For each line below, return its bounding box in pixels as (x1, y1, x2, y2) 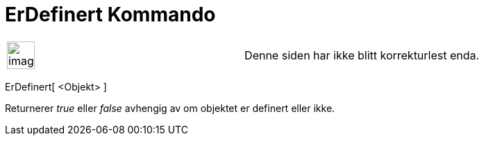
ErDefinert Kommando (5, 3, 216, 26)
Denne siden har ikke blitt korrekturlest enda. (244, 48, 480, 62)
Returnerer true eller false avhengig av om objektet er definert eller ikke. (5, 102, 335, 114)
